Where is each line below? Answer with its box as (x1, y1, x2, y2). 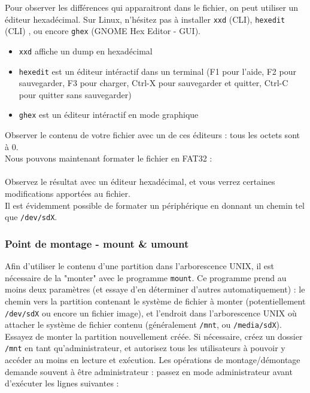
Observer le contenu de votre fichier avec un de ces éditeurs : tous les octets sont (5, 129, 300, 141)
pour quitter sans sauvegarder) (19, 88, 132, 100)
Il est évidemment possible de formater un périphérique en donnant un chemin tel (5, 199, 305, 211)
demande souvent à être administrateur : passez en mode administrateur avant (5, 365, 293, 377)
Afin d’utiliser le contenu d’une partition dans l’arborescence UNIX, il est (5, 260, 275, 272)
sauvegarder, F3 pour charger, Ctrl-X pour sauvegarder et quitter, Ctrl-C (19, 77, 288, 89)
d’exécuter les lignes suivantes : (5, 377, 119, 389)
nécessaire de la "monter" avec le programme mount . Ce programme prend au (5, 271, 287, 284)
